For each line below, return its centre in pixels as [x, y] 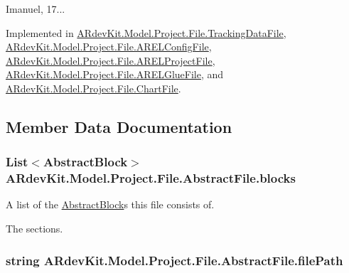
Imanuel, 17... [36, 9]
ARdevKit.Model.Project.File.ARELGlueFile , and [115, 74]
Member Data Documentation [119, 126]
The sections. [34, 229]
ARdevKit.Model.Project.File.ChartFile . [93, 88]
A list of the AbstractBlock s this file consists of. [110, 204]
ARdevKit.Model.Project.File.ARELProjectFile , [111, 60]
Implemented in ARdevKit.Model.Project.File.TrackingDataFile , [146, 32]
